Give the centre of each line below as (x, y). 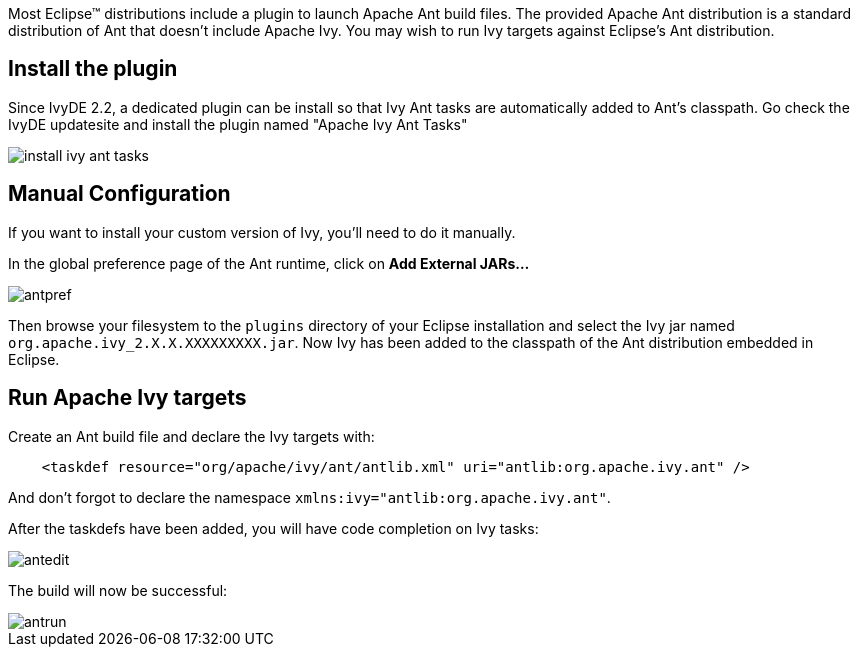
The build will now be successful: (118, 590)
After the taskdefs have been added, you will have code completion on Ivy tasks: (273, 528)
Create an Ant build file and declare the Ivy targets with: (191, 436)
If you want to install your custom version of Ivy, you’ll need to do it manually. (262, 232)
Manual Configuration (119, 194)
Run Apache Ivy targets (127, 398)
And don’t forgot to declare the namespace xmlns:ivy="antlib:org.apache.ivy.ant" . (309, 497)
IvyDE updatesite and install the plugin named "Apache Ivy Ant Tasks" (238, 124)
